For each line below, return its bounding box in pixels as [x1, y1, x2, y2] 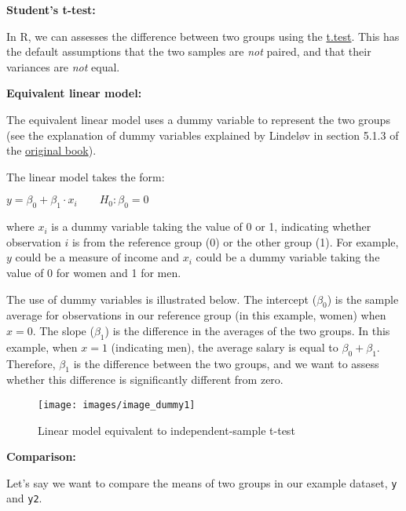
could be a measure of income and [15, 249, 180, 265]
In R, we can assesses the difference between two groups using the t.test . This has [6, 27, 400, 44]
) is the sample [327, 290, 399, 307]
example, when [6, 338, 78, 355]
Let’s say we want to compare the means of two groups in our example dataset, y [6, 474, 397, 491]
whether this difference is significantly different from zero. [6, 371, 283, 388]
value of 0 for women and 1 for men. [6, 264, 181, 280]
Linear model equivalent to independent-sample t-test [38, 422, 295, 438]
